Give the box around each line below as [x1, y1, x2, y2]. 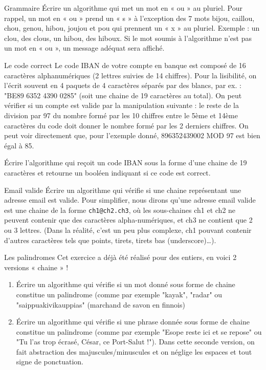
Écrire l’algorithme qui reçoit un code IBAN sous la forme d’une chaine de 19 [4, 157, 247, 168]
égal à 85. [4, 140, 34, 150]
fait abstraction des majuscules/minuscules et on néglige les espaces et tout [16, 346, 252, 357]
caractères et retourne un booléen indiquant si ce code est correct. [4, 167, 211, 178]
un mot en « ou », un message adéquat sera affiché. [4, 42, 165, 53]
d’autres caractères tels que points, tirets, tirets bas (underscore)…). [4, 234, 216, 245]
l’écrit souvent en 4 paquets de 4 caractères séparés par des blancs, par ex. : [4, 80, 241, 91]
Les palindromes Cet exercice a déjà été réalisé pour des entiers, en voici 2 [4, 252, 237, 263]
